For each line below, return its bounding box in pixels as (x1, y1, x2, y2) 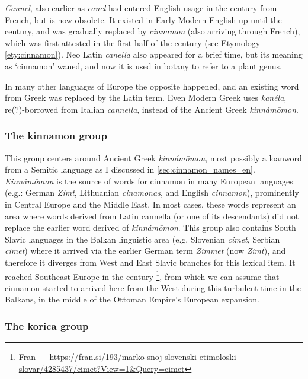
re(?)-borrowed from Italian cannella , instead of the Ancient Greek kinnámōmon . (5, 103, 299, 115)
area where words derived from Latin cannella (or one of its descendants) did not (5, 209, 299, 222)
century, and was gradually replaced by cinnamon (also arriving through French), (5, 25, 300, 37)
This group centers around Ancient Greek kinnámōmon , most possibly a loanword (5, 151, 302, 164)
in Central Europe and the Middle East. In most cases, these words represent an (5, 198, 296, 210)
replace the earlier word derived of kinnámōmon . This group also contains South (5, 221, 296, 234)
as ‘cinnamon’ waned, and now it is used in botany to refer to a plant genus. (5, 59, 282, 72)
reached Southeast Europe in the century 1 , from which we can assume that (5, 268, 280, 282)
